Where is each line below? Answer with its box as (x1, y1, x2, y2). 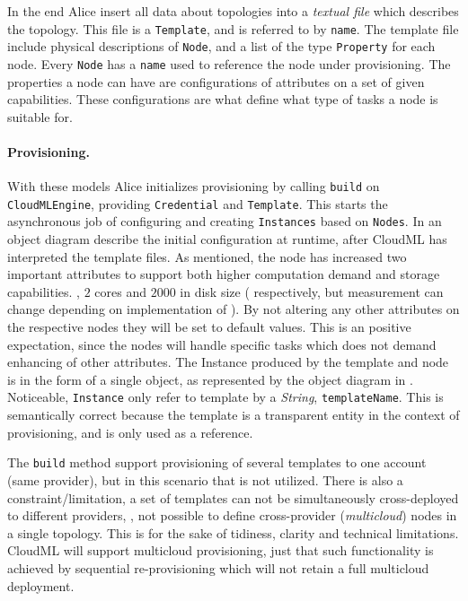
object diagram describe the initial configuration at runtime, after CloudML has (7, 230, 447, 248)
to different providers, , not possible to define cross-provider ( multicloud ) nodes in (7, 506, 457, 525)
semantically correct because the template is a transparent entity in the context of (7, 405, 460, 424)
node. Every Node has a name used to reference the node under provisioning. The (7, 54, 451, 73)
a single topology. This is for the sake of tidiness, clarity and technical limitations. (7, 523, 459, 542)
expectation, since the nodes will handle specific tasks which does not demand (7, 335, 437, 353)
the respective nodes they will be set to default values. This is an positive (7, 318, 411, 336)
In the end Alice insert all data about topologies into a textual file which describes (7, 2, 459, 20)
